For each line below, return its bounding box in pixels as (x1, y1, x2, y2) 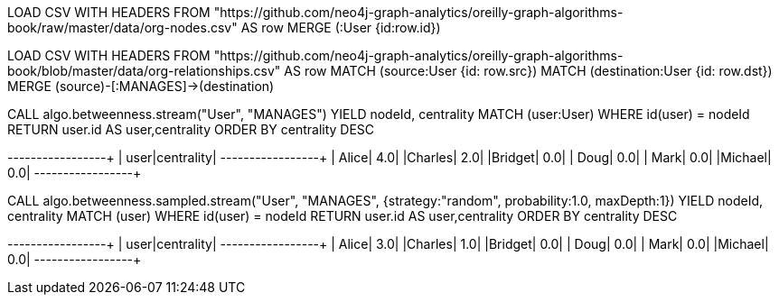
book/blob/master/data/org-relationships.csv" (7, 63, 281, 78)
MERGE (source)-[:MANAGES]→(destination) (7, 78, 275, 94)
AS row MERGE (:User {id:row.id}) (240, 20, 441, 35)
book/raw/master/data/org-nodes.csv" (7, 20, 238, 35)
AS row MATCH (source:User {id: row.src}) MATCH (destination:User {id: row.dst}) (284, 63, 773, 78)
